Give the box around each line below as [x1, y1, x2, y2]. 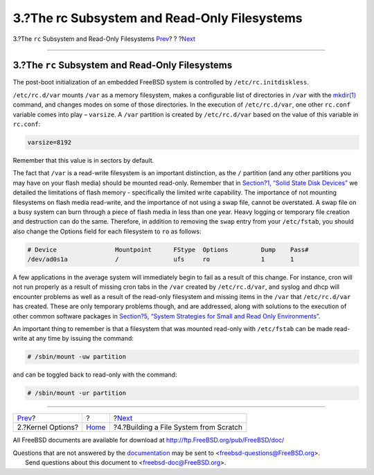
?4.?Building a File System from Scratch [113, 422, 242, 432]
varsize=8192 [27, 138, 72, 146]
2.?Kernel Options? [17, 422, 79, 432]
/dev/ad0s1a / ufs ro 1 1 [27, 256, 294, 263]
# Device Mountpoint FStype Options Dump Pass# [27, 246, 309, 253]
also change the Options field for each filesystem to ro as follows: [12, 227, 202, 235]
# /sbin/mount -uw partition [27, 353, 127, 361]
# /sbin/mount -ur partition [27, 389, 127, 397]
